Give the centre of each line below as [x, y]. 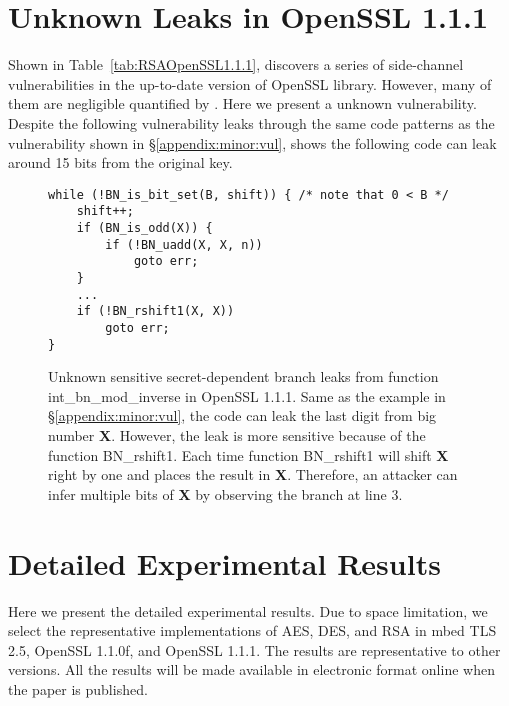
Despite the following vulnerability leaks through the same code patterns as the [251, 122]
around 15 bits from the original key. [120, 162]
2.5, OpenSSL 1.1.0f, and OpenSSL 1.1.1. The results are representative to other [254, 649]
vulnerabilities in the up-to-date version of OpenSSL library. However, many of [250, 83]
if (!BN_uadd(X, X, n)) [184, 244]
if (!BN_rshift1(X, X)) [155, 311]
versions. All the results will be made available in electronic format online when [251, 669]
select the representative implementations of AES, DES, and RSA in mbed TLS [252, 630]
